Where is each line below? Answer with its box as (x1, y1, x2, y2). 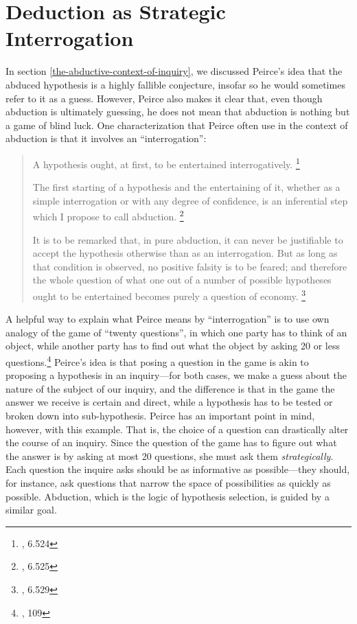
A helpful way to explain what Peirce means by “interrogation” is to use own (5, 312, 330, 326)
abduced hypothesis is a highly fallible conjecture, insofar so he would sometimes (5, 77, 345, 91)
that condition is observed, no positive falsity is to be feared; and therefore (32, 259, 347, 273)
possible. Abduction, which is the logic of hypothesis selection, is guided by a (5, 489, 330, 503)
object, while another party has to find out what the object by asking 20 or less (5, 338, 340, 353)
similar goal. (5, 502, 57, 517)
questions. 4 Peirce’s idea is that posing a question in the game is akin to (5, 352, 309, 369)
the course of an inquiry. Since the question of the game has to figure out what (5, 435, 337, 450)
